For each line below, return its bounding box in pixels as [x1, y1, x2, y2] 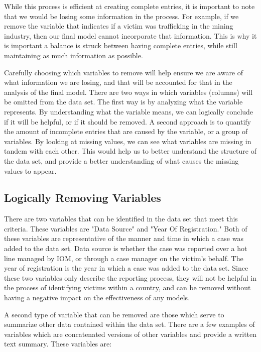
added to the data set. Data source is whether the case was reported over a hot [4, 243, 247, 254]
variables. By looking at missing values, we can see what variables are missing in [4, 136, 251, 146]
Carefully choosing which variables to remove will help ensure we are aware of [4, 67, 243, 77]
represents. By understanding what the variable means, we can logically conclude [4, 106, 253, 116]
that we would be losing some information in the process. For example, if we [4, 11, 239, 21]
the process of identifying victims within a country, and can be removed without [4, 282, 251, 293]
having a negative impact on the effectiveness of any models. [4, 292, 190, 303]
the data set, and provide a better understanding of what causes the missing [4, 155, 239, 166]
